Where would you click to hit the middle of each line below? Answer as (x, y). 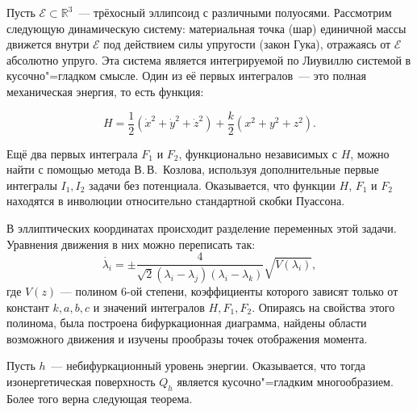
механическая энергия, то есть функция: (105, 91)
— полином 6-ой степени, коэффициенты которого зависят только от (229, 291)
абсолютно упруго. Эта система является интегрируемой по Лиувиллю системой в (209, 59)
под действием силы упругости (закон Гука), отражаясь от (247, 44)
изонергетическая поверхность (81, 382)
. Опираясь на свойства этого (323, 307)
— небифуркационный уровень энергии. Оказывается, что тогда (208, 366)
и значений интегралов (149, 307)
